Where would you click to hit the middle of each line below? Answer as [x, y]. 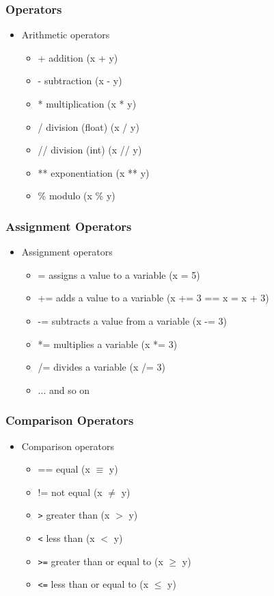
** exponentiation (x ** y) [94, 172]
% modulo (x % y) [77, 196]
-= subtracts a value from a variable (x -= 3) [132, 320]
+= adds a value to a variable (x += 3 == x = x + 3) [153, 298]
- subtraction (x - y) [80, 80]
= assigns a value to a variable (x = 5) [119, 274]
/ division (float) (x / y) [88, 126]
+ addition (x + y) [78, 57]
